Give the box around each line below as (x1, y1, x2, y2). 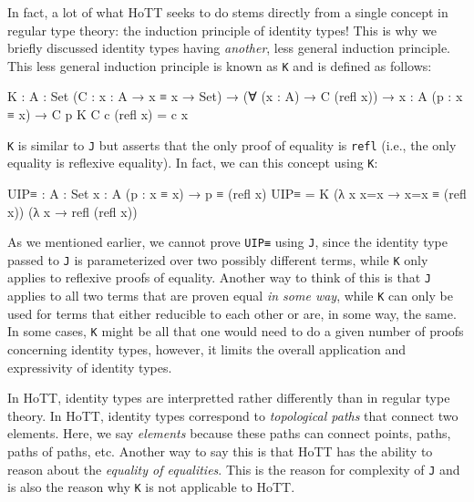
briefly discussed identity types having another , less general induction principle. (7, 38, 451, 57)
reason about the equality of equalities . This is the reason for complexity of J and (7, 459, 460, 478)
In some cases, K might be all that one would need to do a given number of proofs (7, 322, 464, 341)
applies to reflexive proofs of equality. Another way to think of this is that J (7, 268, 431, 287)
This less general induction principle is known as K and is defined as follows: (7, 56, 432, 75)
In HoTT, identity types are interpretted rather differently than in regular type (7, 388, 450, 407)
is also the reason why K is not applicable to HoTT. (7, 477, 295, 497)
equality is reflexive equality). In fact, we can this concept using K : (7, 153, 378, 172)
